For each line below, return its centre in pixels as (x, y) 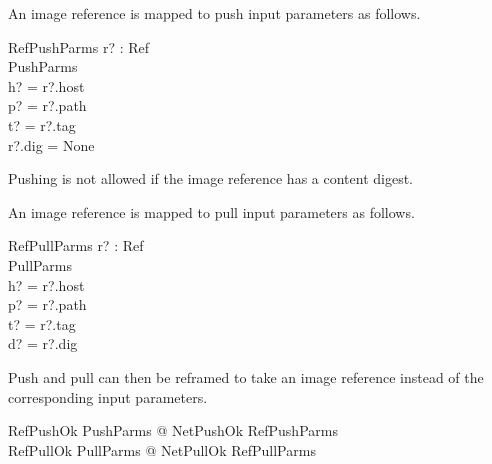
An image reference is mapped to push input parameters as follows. (214, 13)
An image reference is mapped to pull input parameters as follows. (211, 211)
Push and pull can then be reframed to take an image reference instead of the (246, 376)
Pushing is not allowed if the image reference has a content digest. (210, 178)
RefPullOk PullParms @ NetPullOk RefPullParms (162, 449)
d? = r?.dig (43, 343)
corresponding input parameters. (108, 396)
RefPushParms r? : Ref (79, 46)
